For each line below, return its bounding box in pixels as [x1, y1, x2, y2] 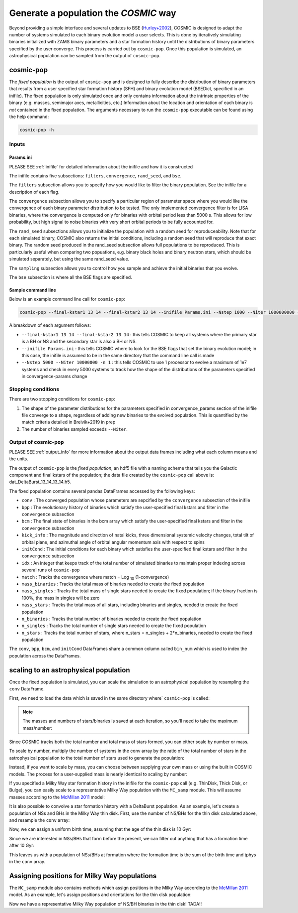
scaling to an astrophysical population [9, 665, 130, 674]
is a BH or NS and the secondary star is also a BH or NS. [21, 339, 137, 345]
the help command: [9, 114, 49, 120]
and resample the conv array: [9, 817, 70, 823]
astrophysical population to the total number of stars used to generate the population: [9, 755, 185, 761]
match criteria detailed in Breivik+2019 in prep [21, 419, 116, 425]
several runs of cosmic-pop [21, 567, 80, 573]
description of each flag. [9, 189, 60, 195]
